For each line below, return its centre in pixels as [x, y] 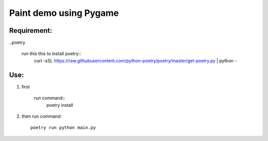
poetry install [60, 105]
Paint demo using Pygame [64, 13]
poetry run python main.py [63, 128]
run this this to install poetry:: [51, 54]
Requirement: [31, 31]
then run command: [42, 116]
